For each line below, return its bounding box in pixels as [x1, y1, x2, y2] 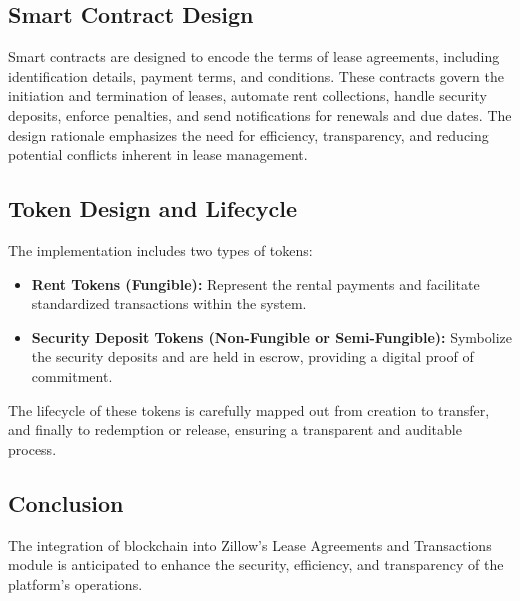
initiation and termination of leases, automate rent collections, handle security [8, 85, 487, 106]
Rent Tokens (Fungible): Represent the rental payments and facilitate [31, 273, 480, 294]
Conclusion [8, 487, 124, 518]
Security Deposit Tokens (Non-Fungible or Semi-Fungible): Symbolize [31, 326, 512, 347]
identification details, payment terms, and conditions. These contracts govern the [8, 65, 504, 86]
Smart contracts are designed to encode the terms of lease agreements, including [8, 46, 500, 67]
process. [8, 438, 57, 459]
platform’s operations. [8, 573, 143, 594]
